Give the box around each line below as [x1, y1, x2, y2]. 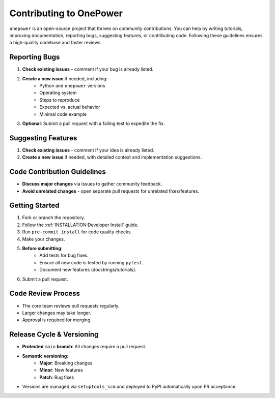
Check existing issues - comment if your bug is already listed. [22, 66, 154, 72]
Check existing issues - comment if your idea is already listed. [22, 147, 155, 153]
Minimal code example [39, 111, 87, 117]
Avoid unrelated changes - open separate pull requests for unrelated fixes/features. [22, 188, 200, 194]
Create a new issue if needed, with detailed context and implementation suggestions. [22, 154, 202, 160]
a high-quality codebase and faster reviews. [9, 40, 102, 46]
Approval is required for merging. [22, 317, 92, 323]
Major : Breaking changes [39, 360, 93, 366]
